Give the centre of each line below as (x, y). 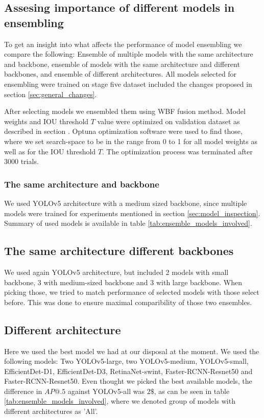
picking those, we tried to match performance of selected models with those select (132, 292)
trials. (30, 161)
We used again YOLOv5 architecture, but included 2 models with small (116, 272)
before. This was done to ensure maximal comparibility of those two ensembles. (128, 302)
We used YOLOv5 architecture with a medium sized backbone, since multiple (126, 203)
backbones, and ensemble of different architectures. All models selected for (121, 74)
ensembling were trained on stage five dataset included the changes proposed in (128, 84)
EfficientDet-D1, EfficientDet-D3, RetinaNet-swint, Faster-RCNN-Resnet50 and (128, 371)
